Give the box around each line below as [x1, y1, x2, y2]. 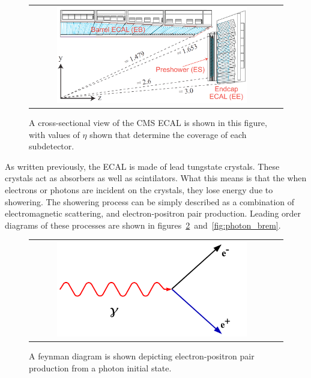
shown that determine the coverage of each [89, 128, 247, 140]
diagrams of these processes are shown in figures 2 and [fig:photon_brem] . [5, 218, 281, 231]
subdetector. [29, 140, 74, 152]
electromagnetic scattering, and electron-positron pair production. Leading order [5, 207, 301, 220]
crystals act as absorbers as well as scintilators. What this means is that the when [5, 172, 307, 184]
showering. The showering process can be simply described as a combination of [5, 195, 295, 208]
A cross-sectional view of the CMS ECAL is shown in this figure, [29, 116, 267, 129]
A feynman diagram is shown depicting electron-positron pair [29, 349, 255, 362]
